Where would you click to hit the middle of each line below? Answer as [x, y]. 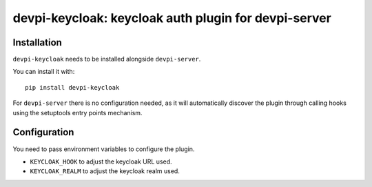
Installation [37, 42]
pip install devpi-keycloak [72, 87]
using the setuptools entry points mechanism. [77, 112]
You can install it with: [44, 72]
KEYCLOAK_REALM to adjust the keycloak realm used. [105, 171]
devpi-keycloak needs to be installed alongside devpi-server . [107, 59]
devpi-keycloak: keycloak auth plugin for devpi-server [172, 18]
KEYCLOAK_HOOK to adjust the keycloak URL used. [101, 161]
